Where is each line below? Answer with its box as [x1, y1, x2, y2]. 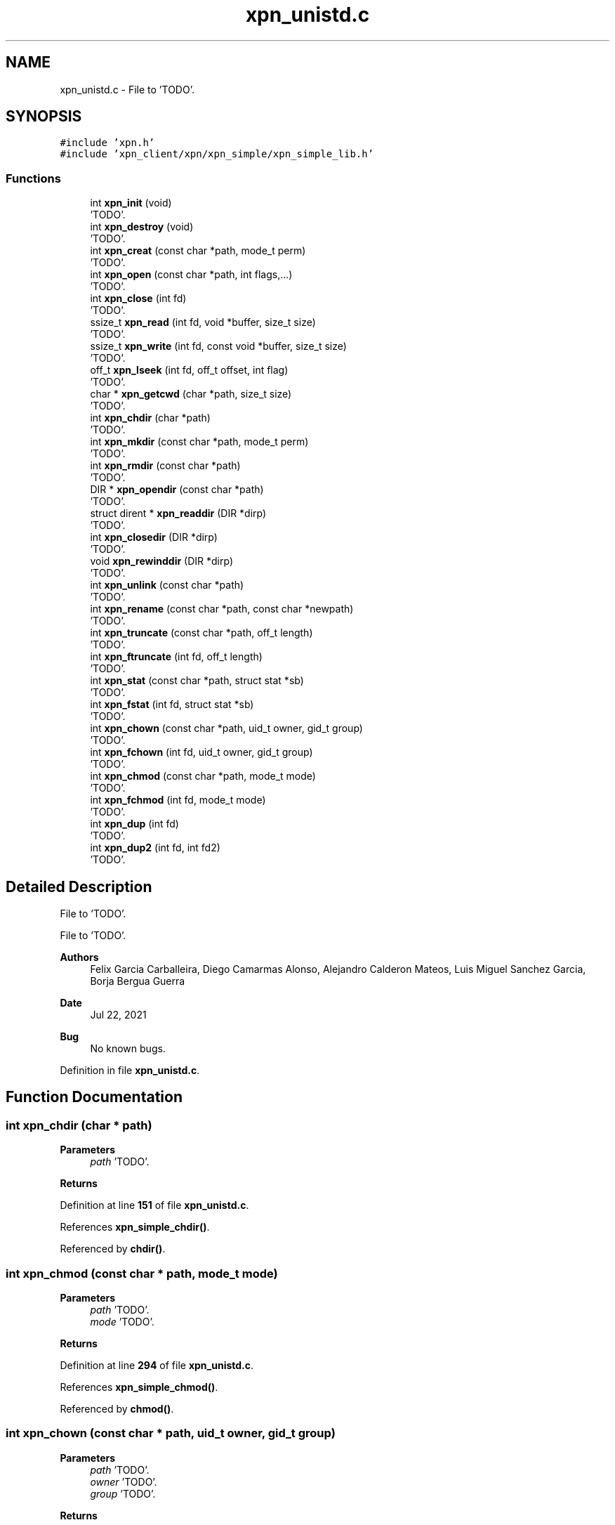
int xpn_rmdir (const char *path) [90, 459, 241, 472]
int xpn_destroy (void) [90, 221, 194, 233]
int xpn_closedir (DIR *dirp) [90, 531, 218, 544]
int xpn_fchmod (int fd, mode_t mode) [90, 794, 266, 806]
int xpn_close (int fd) [90, 292, 187, 305]
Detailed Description [6, 877, 152, 896]
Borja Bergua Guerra [90, 975, 185, 988]
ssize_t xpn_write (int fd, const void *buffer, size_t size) [90, 340, 347, 353]
